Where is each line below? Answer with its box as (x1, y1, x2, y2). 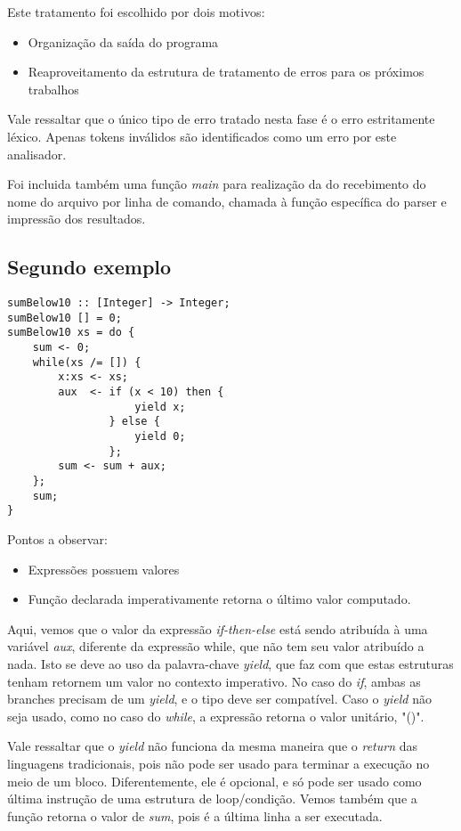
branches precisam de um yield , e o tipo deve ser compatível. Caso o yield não (7, 689, 432, 708)
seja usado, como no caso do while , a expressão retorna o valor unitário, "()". (7, 706, 425, 725)
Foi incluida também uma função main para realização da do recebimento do (7, 175, 426, 193)
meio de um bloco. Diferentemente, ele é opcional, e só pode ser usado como (7, 771, 422, 790)
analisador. (7, 144, 67, 163)
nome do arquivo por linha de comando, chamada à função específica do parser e (7, 191, 447, 210)
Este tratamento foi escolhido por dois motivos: (7, 3, 265, 20)
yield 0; (134, 430, 186, 444)
